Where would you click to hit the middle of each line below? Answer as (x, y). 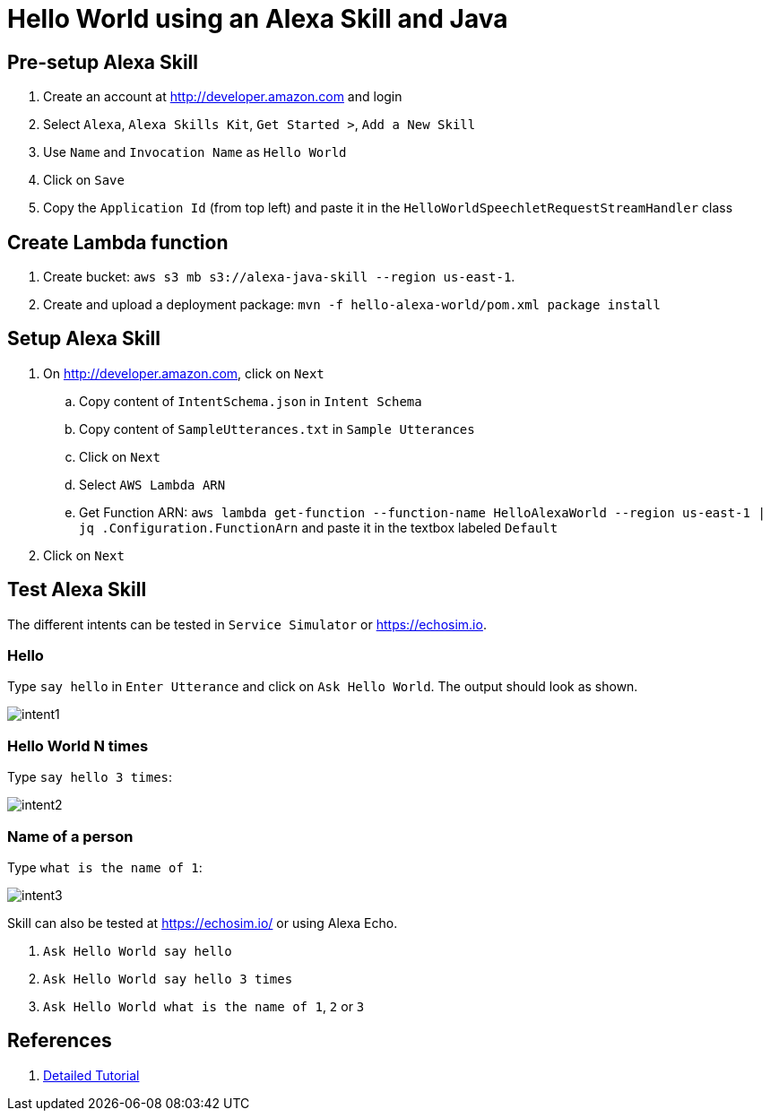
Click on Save (84, 180)
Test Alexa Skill (77, 590)
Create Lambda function (118, 242)
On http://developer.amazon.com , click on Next (184, 373)
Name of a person (70, 836)
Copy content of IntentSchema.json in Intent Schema (251, 401)
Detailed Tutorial (91, 1075)
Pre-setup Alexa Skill (103, 62)
